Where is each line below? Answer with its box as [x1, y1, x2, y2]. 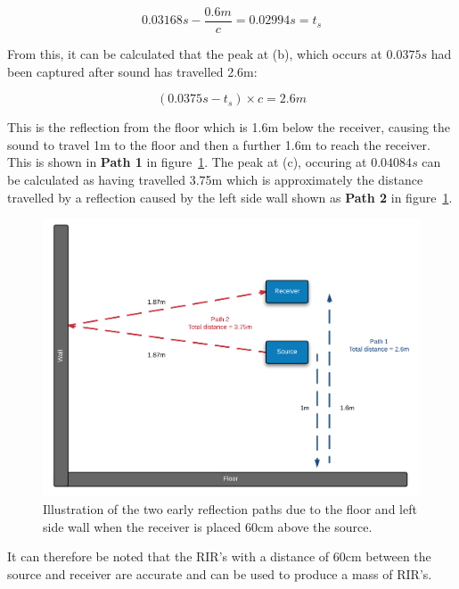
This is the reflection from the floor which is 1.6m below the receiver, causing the [7, 118, 451, 137]
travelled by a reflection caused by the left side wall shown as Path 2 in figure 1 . [7, 187, 453, 206]
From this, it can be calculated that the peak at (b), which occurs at [7, 45, 382, 63]
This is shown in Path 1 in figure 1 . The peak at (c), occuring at [7, 153, 367, 171]
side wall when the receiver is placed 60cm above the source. [43, 517, 373, 535]
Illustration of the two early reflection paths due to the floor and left [43, 500, 417, 518]
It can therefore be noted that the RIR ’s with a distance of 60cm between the [7, 547, 431, 566]
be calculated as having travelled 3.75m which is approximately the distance [7, 170, 423, 189]
